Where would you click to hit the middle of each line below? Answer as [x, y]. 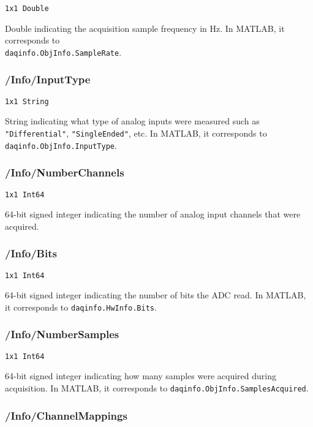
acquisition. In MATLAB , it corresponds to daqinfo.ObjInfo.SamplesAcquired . [157, 387]
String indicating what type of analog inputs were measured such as [132, 121]
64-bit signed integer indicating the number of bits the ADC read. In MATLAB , [156, 295]
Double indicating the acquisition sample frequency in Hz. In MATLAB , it [145, 28]
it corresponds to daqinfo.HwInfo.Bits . [81, 307]
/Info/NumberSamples [62, 334]
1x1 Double [27, 9]
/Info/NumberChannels [65, 172]
